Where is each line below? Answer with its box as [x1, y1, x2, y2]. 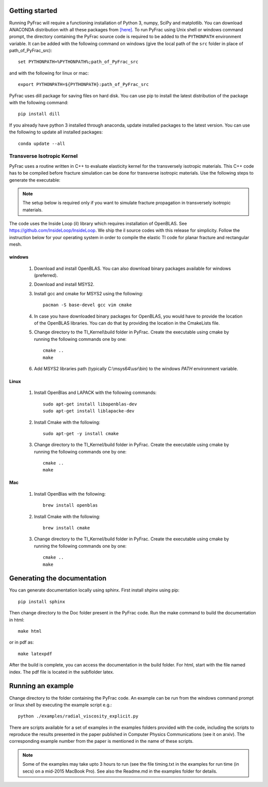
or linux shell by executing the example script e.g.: [9, 702, 112, 708]
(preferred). [34, 272, 58, 278]
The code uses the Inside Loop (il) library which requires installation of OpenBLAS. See [9, 221, 187, 227]
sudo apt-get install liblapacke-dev [43, 408, 135, 414]
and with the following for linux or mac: [9, 70, 89, 76]
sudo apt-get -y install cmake [43, 431, 119, 436]
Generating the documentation [9, 574, 107, 583]
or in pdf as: [9, 639, 34, 645]
